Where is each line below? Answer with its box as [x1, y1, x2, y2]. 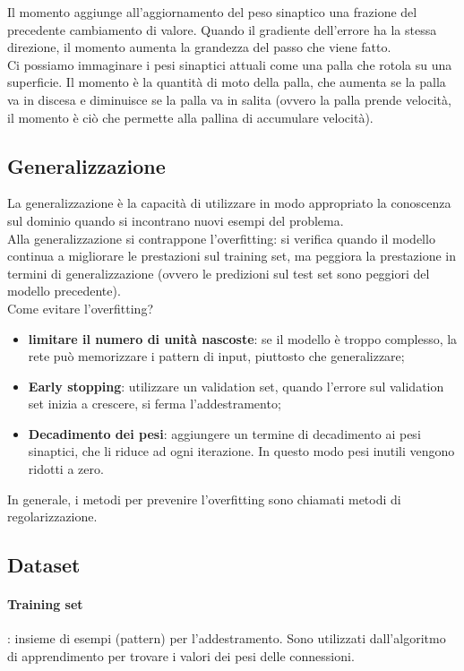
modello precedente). [7, 281, 121, 300]
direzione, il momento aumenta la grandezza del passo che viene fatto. [7, 38, 391, 56]
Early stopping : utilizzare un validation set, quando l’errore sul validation [28, 376, 444, 395]
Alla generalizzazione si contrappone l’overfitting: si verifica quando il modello [7, 228, 435, 247]
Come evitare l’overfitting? [7, 298, 154, 317]
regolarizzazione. [7, 507, 98, 526]
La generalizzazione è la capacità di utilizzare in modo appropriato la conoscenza [7, 194, 451, 212]
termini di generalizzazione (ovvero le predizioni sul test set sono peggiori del [7, 263, 430, 282]
